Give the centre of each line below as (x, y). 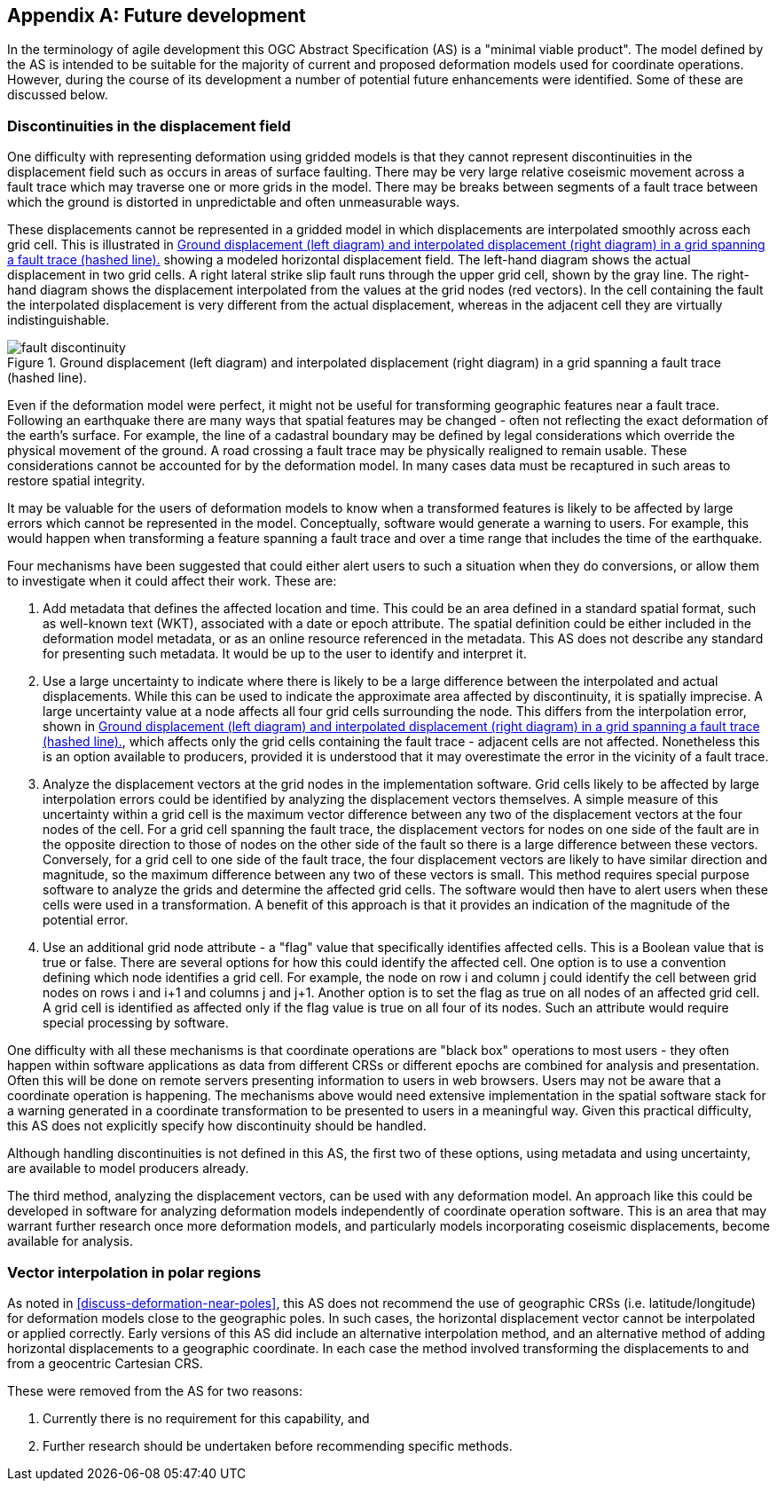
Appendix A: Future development (157, 16)
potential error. (86, 920)
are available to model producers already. (128, 1169)
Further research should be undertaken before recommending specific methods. (278, 1445)
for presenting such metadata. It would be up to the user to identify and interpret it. (285, 654)
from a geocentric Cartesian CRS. (105, 1363)
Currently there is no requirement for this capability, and (206, 1418)
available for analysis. (70, 1241)
